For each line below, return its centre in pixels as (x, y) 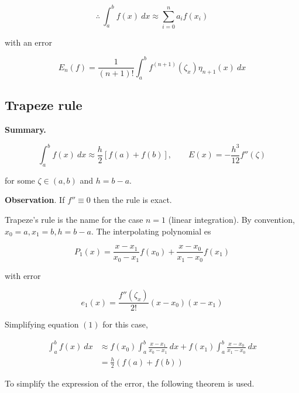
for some (20, 180)
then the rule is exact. (133, 200)
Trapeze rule (44, 105)
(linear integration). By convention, (231, 219)
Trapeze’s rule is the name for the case (74, 219)
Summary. (25, 129)
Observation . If (35, 200)
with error (23, 275)
